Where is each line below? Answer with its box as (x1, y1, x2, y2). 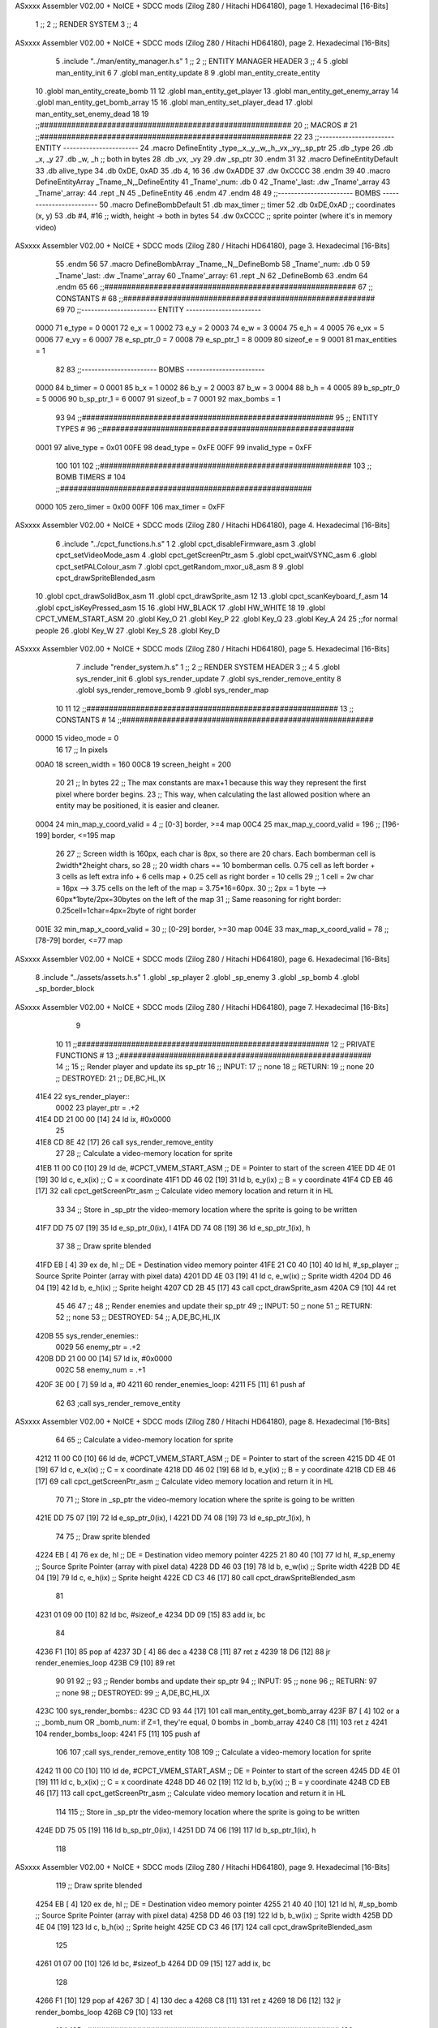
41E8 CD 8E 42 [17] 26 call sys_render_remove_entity (35, 1136, 214, 1147)
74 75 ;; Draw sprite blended (55, 1532, 151, 1541)
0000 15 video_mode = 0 (35, 733, 119, 743)
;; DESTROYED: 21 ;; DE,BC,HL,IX (55, 1073, 166, 1083)
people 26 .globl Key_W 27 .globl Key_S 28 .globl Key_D (35, 625, 221, 635)
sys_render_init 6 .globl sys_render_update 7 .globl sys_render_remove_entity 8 (75, 673, 341, 683)
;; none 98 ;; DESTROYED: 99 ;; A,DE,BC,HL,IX (55, 1687, 210, 1697)
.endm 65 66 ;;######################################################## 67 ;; (55, 282, 373, 292)
